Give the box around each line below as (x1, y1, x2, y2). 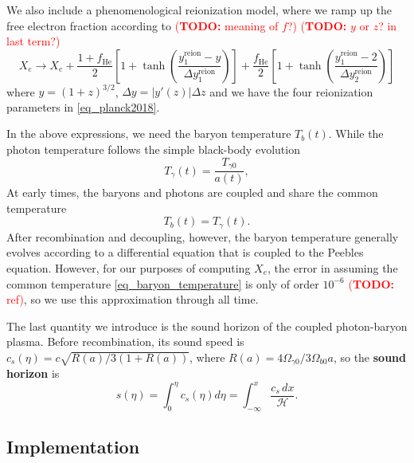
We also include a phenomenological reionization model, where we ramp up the (6, 2, 392, 18)
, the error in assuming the (268, 259, 398, 276)
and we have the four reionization (209, 83, 373, 100)
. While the (328, 125, 384, 142)
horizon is (6, 365, 60, 382)
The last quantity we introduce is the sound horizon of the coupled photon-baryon (6, 317, 408, 334)
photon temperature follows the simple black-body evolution (6, 141, 300, 158)
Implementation (6, 434, 140, 458)
